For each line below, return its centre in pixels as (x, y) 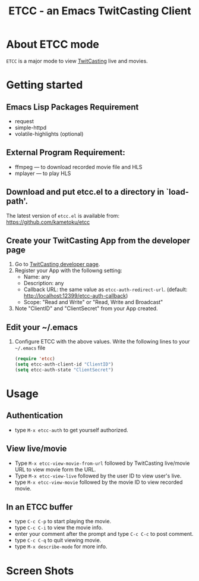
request (24, 121)
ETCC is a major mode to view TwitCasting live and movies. (77, 61)
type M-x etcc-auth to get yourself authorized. (72, 430)
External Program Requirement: (66, 153)
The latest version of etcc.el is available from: (63, 215)
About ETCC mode (53, 44)
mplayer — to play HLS (43, 173)
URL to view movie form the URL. (55, 469)
